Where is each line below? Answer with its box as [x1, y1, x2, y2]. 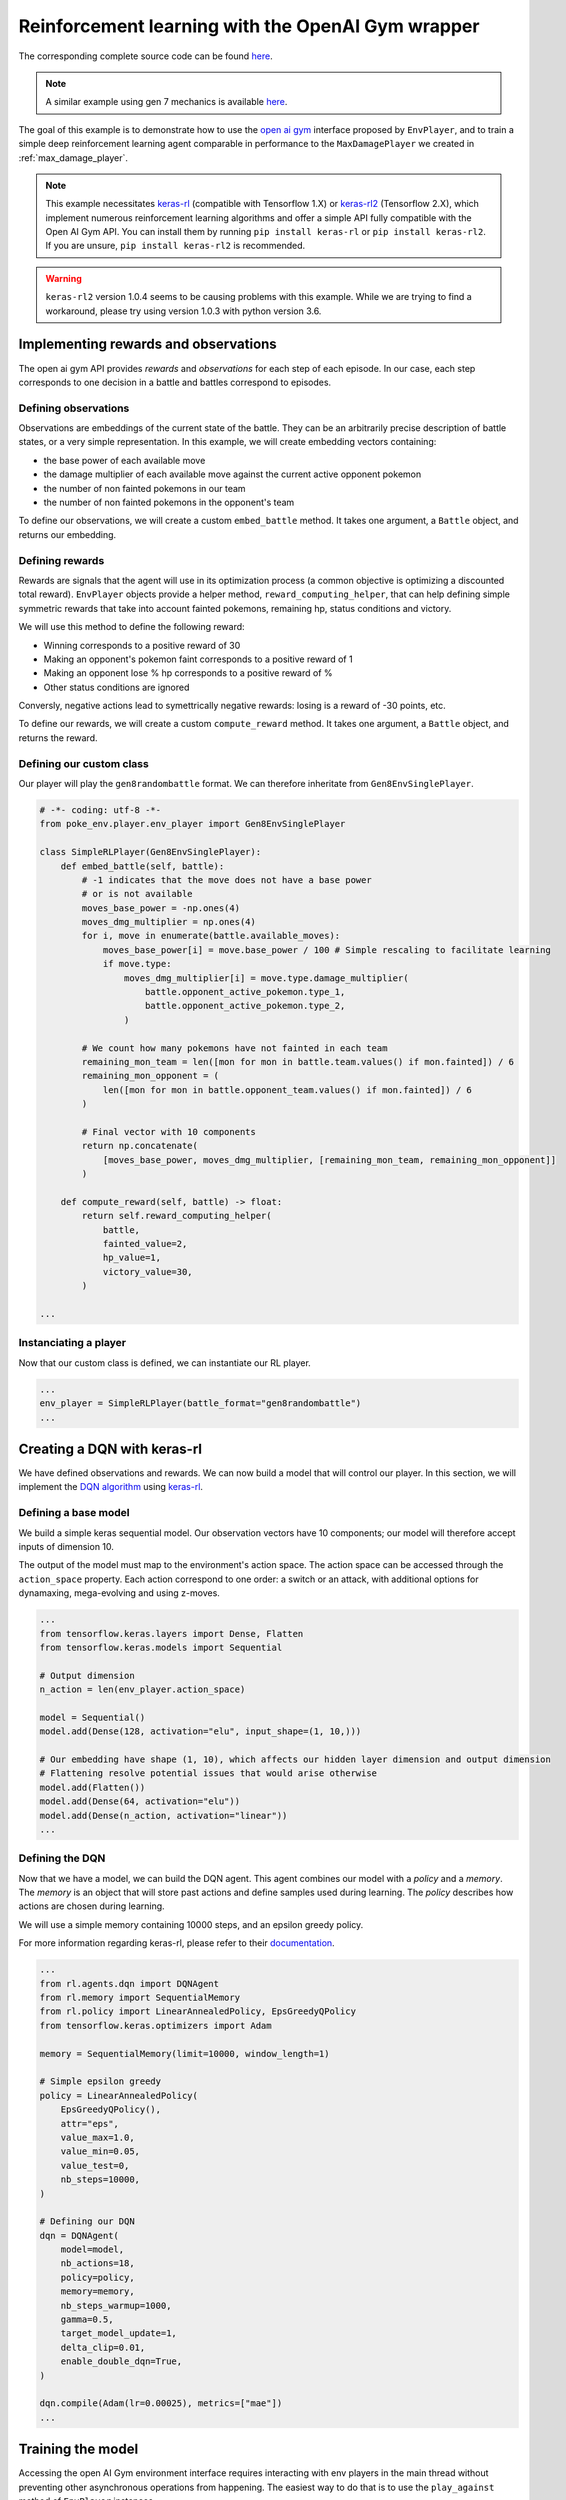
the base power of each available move [43, 454, 206, 466]
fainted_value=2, [102, 1238, 188, 1250]
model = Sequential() [39, 1711, 146, 1723]
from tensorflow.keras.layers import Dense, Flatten [39, 1628, 304, 1639]
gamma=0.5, [60, 2314, 114, 2325]
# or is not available [81, 888, 194, 900]
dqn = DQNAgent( [39, 2230, 120, 2241]
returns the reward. [18, 731, 99, 744]
